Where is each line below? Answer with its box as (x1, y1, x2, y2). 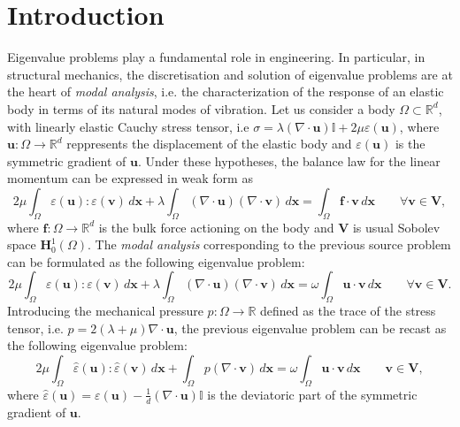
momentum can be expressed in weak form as (7, 169, 253, 187)
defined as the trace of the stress (260, 301, 436, 320)
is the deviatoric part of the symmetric (207, 385, 418, 403)
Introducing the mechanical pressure (7, 301, 203, 320)
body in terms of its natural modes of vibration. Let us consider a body (7, 99, 395, 118)
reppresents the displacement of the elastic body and (66, 134, 352, 153)
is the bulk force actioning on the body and (98, 217, 334, 236)
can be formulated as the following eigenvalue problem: (7, 252, 305, 271)
